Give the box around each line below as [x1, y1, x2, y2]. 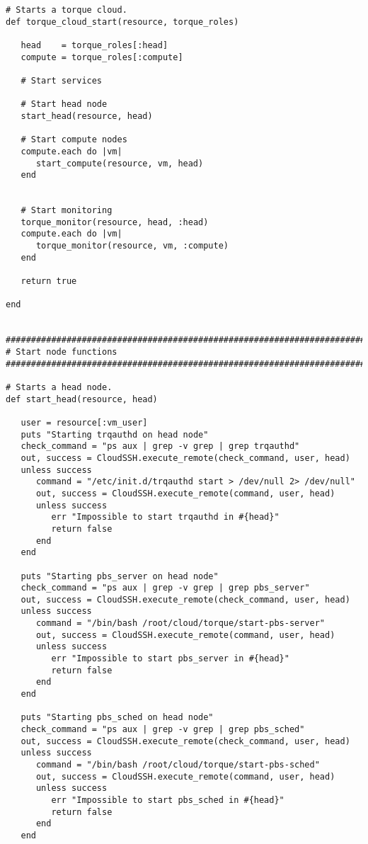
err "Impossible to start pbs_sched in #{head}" [51, 794, 284, 805]
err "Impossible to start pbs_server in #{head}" [51, 654, 289, 664]
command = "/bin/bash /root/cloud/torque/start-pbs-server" [35, 618, 326, 629]
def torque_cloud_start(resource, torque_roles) [6, 16, 239, 27]
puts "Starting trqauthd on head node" [21, 429, 209, 440]
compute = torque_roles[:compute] [21, 52, 183, 62]
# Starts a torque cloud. [6, 5, 127, 15]
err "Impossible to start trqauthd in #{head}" [51, 512, 280, 523]
